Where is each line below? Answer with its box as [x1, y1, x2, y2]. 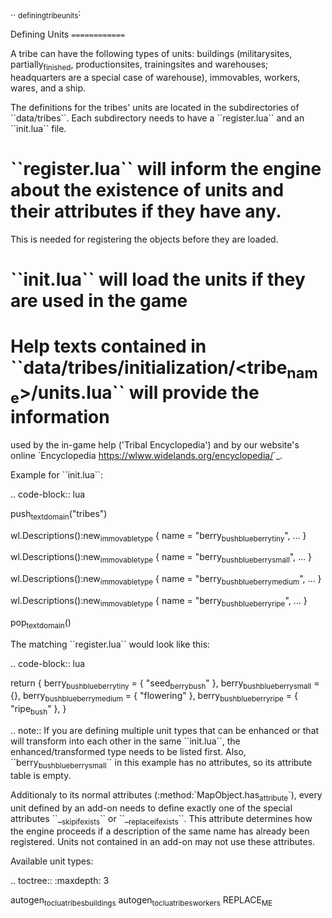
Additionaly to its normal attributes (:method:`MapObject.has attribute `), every [10, 788, 323, 803]
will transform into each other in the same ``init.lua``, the [10, 735, 241, 747]
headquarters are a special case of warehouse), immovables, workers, [10, 71, 301, 83]
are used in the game [10, 289, 188, 312]
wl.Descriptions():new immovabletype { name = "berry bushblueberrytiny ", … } [10, 529, 307, 544]
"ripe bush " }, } [10, 703, 67, 717]
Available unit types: [10, 855, 94, 867]
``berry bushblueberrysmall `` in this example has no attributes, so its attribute [10, 757, 313, 771]
